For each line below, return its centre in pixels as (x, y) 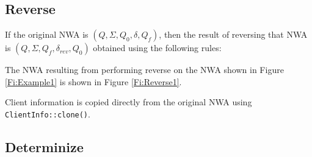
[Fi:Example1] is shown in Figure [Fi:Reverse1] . (93, 81)
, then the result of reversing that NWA (233, 34)
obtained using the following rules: (157, 48)
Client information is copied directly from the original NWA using (129, 102)
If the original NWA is (47, 34)
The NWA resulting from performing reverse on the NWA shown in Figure (144, 70)
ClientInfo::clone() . (48, 113)
